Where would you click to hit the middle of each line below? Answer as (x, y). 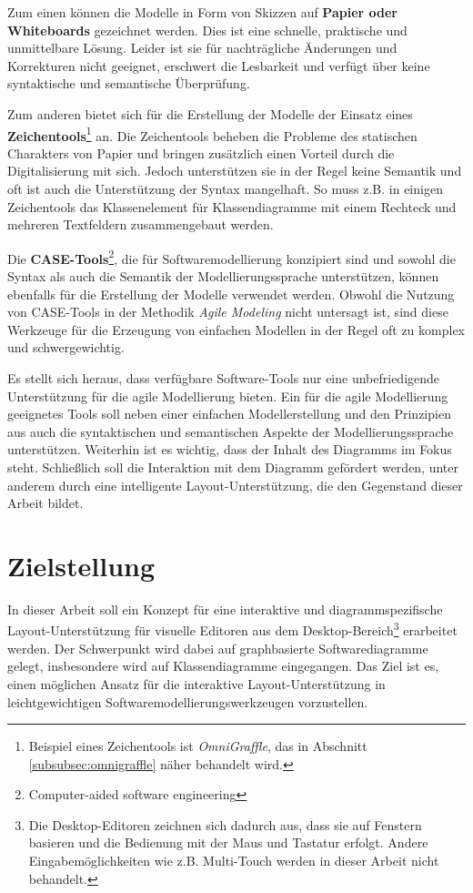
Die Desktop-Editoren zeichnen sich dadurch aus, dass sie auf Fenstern (225, 824)
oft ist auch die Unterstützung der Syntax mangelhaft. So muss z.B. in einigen (225, 188)
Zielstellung (81, 565)
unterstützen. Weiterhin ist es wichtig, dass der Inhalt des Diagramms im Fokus (230, 449)
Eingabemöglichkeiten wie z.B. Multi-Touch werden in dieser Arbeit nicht (234, 861)
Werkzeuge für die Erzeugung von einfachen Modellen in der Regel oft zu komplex (236, 329)
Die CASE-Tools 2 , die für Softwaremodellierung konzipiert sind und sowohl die (231, 257)
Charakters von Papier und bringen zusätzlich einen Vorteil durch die (201, 152)
